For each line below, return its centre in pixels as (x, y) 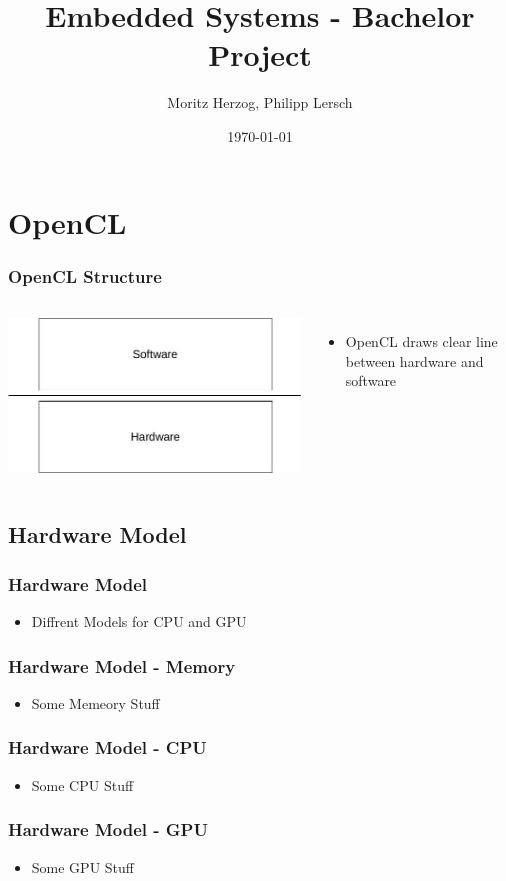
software (371, 380)
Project (260, 54)
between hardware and (414, 360)
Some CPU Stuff (82, 784)
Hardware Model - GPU (108, 829)
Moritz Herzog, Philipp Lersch (260, 102)
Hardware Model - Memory (122, 665)
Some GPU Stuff (82, 866)
